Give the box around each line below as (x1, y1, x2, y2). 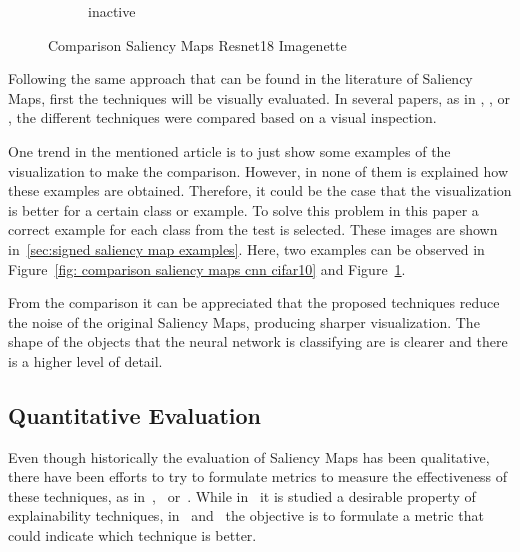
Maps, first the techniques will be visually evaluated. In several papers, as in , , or (8, 87, 510, 108)
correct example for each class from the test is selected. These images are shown (8, 219, 498, 240)
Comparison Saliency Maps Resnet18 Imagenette (48, 34, 347, 55)
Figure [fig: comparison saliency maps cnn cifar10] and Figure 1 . (8, 258, 406, 279)
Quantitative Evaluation (8, 399, 261, 430)
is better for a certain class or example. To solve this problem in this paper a (8, 199, 479, 220)
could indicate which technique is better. (8, 525, 257, 546)
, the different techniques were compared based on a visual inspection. (8, 107, 437, 128)
